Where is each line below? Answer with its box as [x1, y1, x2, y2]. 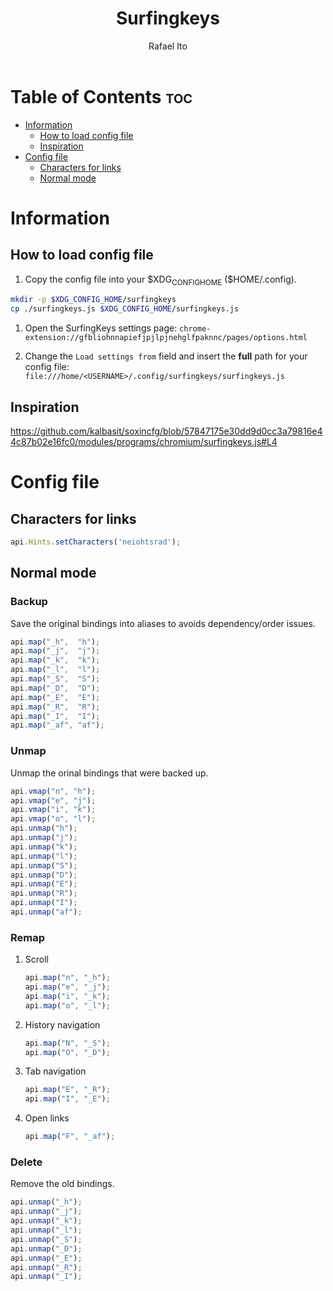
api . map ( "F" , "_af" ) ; [24, 1132, 116, 1142]
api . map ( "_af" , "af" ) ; [10, 720, 105, 731]
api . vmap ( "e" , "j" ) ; [10, 795, 97, 806]
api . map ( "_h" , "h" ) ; [10, 637, 101, 647]
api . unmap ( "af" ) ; [10, 907, 83, 917]
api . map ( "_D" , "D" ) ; [10, 683, 101, 693]
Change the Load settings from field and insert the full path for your [24, 350, 308, 362]
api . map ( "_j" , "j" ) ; [10, 646, 101, 656]
